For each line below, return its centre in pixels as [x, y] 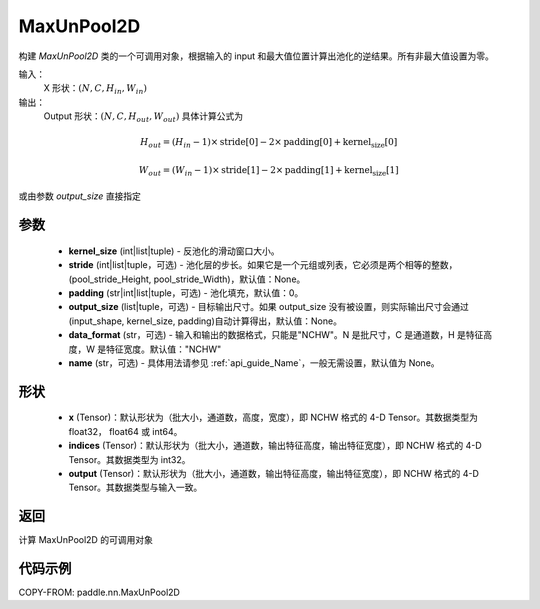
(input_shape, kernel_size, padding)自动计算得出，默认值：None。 [205, 321]
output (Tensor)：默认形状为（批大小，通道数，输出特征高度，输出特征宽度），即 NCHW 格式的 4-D [274, 473]
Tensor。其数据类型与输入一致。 [135, 487]
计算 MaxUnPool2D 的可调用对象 [86, 540]
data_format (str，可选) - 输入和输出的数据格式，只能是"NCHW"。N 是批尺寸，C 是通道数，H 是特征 [276, 335]
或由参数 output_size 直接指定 [80, 196]
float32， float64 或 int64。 [125, 431]
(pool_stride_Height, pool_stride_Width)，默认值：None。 [187, 279]
